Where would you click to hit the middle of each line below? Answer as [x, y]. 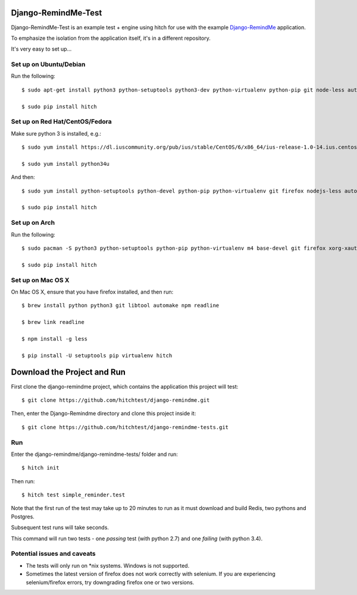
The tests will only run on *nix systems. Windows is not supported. [108, 565]
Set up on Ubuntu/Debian [48, 64]
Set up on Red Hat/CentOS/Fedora [62, 122]
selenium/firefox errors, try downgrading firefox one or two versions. [110, 582]
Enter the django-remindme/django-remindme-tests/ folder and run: [95, 454]
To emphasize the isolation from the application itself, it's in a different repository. [111, 38]
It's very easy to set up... [41, 49]
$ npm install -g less [55, 339]
